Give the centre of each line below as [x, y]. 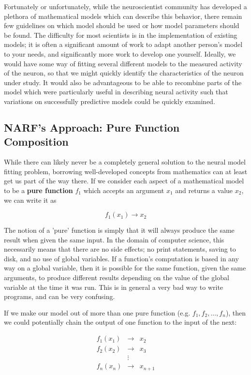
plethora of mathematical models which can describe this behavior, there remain [123, 16]
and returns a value [204, 190]
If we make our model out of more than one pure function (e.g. [97, 312]
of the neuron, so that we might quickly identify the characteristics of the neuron [124, 73]
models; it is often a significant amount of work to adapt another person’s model [123, 44]
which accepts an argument [124, 190]
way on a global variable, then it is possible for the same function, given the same [125, 268]
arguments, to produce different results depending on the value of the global [117, 277]
